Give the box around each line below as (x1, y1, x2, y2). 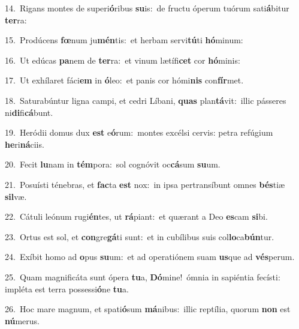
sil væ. (5, 190, 27, 202)
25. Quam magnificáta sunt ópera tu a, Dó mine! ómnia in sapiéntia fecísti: (5, 270, 280, 283)
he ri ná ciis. (5, 137, 44, 150)
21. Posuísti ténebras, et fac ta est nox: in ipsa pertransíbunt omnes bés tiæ (5, 178, 285, 190)
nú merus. (5, 314, 40, 327)
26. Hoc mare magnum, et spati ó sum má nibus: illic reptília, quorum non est (5, 303, 291, 315)
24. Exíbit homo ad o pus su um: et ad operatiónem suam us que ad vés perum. (5, 250, 295, 263)
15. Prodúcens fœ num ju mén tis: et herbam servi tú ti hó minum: (5, 34, 243, 46)
